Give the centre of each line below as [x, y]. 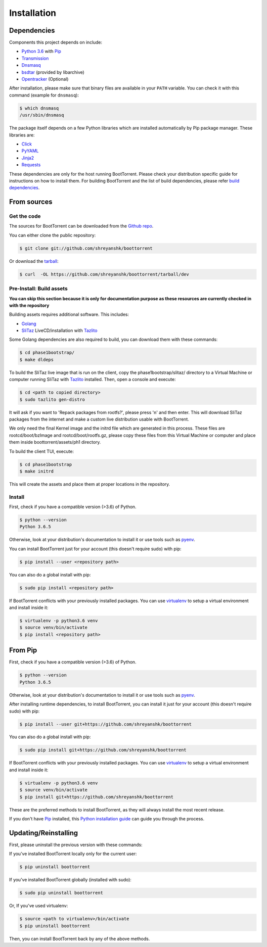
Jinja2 [28, 158]
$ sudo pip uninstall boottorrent [61, 893]
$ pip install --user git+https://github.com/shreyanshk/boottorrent [106, 724]
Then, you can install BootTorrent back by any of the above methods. [80, 939]
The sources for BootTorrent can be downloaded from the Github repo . [81, 226]
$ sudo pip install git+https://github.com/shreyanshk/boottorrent [103, 750]
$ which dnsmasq [39, 108]
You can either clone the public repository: [52, 235]
